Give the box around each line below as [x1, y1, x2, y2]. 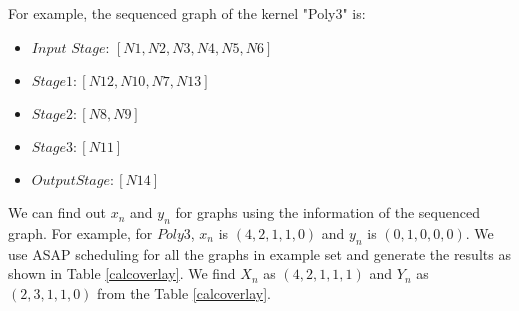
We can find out [8, 202, 107, 223]
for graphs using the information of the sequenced [175, 202, 480, 223]
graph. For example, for [8, 222, 153, 243]
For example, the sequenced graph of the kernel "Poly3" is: [8, 3, 366, 23]
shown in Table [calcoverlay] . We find [8, 263, 236, 284]
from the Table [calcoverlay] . [97, 282, 271, 303]
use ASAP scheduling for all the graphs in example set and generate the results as [8, 243, 511, 264]
